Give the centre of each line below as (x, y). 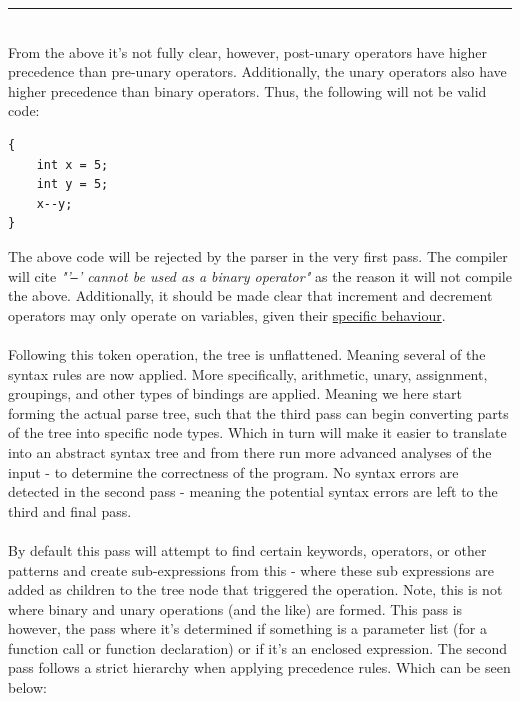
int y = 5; (72, 184)
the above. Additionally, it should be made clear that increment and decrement (250, 295)
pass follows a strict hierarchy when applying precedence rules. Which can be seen (259, 667)
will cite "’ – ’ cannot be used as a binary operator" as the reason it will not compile (260, 275)
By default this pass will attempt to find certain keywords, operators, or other (247, 549)
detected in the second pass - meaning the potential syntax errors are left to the (253, 491)
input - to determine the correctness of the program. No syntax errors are (233, 471)
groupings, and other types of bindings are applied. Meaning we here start (235, 393)
